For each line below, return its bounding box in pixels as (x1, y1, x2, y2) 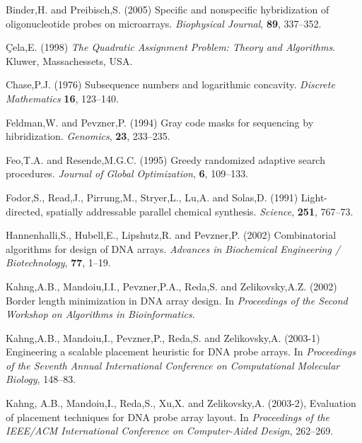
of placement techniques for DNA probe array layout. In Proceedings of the (6, 409, 330, 424)
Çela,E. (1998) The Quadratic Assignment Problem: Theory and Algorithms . (6, 40, 336, 54)
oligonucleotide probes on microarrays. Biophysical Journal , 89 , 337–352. (6, 16, 322, 30)
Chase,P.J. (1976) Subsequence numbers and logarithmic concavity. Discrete (6, 77, 335, 92)
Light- (300, 189, 327, 204)
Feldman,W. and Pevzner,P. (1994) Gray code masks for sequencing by (6, 114, 314, 129)
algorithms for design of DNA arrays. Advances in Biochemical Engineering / (6, 241, 341, 256)
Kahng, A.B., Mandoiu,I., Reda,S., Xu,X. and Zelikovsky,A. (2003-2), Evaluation (6, 396, 356, 410)
